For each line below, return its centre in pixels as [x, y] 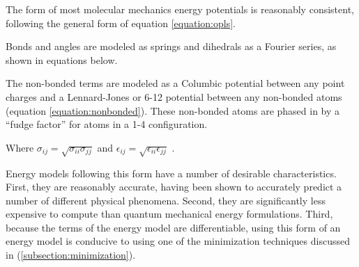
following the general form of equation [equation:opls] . [121, 23]
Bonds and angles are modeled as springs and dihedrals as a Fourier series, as [171, 46]
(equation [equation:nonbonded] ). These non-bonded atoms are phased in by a [173, 110]
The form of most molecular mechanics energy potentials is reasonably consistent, [180, 9]
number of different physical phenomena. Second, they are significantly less [166, 200]
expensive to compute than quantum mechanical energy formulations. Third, [169, 214]
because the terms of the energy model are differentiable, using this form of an [173, 227]
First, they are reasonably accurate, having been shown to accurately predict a [174, 187]
